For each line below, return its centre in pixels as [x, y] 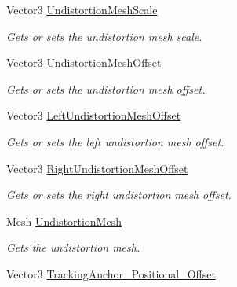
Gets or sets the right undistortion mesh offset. [119, 195]
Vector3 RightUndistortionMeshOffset [97, 168]
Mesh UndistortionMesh [64, 221]
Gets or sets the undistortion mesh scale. [104, 36]
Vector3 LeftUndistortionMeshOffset [94, 115]
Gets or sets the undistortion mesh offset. [106, 88]
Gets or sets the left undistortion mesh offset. [115, 141]
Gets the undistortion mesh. [73, 247]
